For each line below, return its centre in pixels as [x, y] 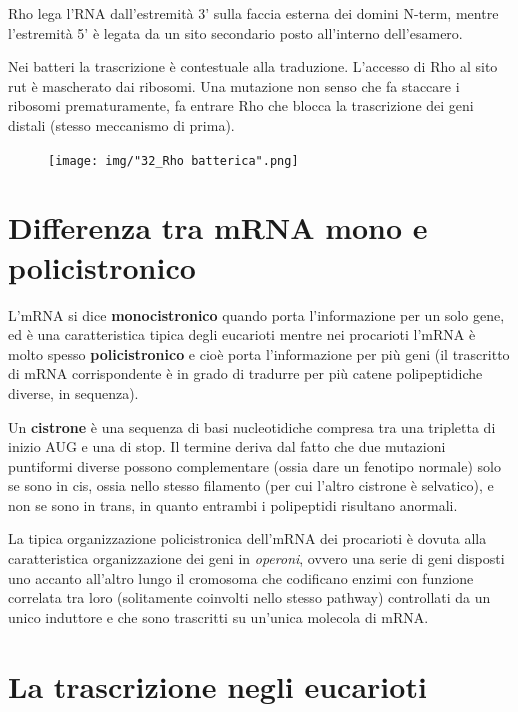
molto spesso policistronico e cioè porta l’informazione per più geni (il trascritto [259, 353]
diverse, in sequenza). [73, 392]
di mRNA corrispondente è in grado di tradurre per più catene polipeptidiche [245, 373]
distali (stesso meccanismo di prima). [121, 124]
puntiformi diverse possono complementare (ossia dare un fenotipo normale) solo [254, 465]
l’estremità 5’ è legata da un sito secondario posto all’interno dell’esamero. [235, 32]
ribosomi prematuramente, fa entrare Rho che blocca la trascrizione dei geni [241, 105]
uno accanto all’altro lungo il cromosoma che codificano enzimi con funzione [241, 577]
